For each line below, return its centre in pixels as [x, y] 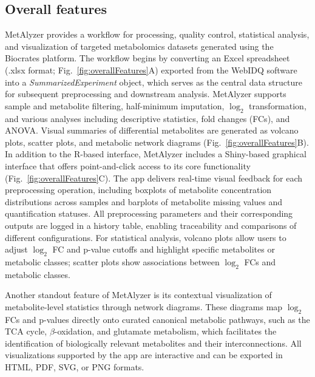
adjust [16, 249]
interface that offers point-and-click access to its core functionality [128, 165]
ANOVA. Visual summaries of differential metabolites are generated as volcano [152, 130]
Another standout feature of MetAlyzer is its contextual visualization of [138, 295]
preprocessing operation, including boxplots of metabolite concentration [138, 190]
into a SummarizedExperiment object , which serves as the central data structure [154, 82]
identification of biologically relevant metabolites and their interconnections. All [153, 343]
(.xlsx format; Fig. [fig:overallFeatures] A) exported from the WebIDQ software [151, 70]
